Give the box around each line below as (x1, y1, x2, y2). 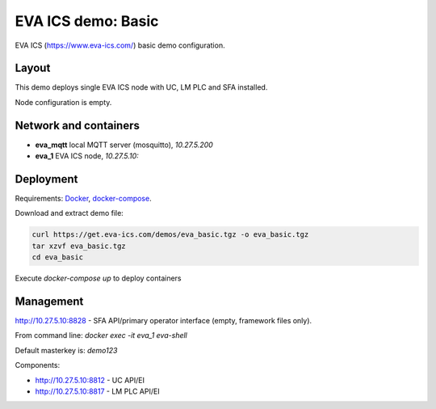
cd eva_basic (31, 253, 84, 262)
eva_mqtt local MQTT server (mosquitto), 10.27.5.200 (35, 140, 213, 150)
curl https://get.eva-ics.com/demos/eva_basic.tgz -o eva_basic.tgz (31, 230, 309, 239)
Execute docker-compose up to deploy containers (15, 273, 182, 283)
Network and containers (15, 118, 140, 133)
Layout (15, 61, 51, 75)
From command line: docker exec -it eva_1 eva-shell (15, 331, 187, 340)
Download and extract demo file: (15, 209, 124, 218)
